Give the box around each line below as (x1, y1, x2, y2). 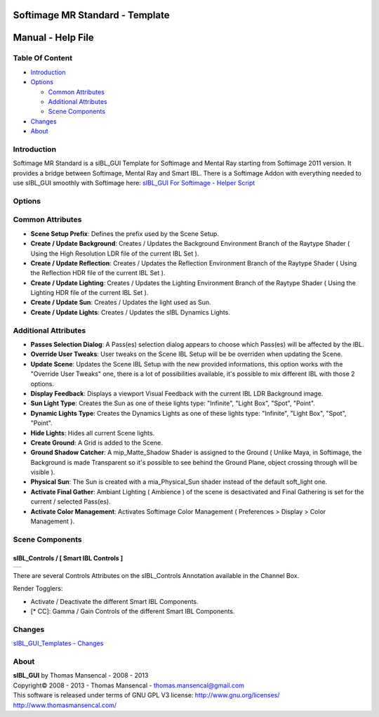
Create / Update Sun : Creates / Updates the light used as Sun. (30, 298, 211, 307)
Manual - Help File (13, 32, 94, 44)
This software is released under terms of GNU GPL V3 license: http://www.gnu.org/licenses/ (13, 691, 280, 699)
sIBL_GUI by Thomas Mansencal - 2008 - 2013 (13, 671, 149, 680)
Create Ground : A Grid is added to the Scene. (30, 438, 163, 447)
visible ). (30, 468, 55, 477)
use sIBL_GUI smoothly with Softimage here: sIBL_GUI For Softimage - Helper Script (13, 179, 255, 188)
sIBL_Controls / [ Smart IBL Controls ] (13, 553, 123, 562)
